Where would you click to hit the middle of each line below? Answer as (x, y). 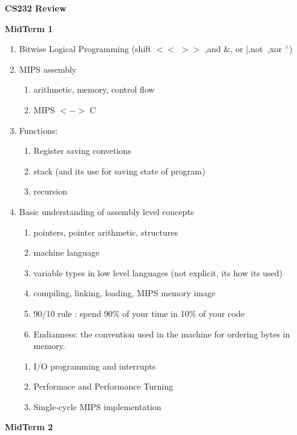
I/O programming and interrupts (95, 366)
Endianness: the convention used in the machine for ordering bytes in (162, 334)
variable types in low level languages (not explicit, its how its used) (158, 272)
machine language (67, 252)
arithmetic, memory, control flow (94, 89)
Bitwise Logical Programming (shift (85, 49)
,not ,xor (265, 49)
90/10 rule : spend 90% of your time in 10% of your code (139, 313)
